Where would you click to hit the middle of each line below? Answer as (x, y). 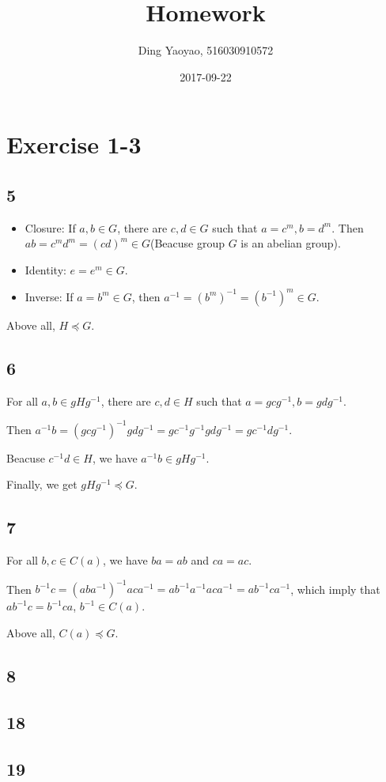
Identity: (45, 269)
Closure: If (50, 227)
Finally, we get (42, 484)
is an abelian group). (291, 243)
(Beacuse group (187, 243)
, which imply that (335, 589)
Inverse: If (49, 296)
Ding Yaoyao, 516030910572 (206, 50)
